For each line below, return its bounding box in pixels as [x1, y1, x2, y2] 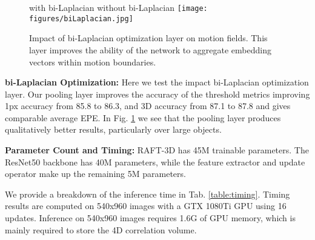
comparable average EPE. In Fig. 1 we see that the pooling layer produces [5, 111, 281, 124]
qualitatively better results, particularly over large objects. [5, 123, 222, 136]
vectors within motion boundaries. [29, 55, 156, 68]
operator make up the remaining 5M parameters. [5, 167, 186, 180]
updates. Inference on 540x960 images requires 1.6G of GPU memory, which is [5, 212, 296, 224]
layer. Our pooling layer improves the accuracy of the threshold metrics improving [5, 87, 310, 100]
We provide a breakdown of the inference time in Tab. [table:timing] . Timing [5, 187, 290, 200]
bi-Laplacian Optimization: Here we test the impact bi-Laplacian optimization [5, 76, 309, 88]
